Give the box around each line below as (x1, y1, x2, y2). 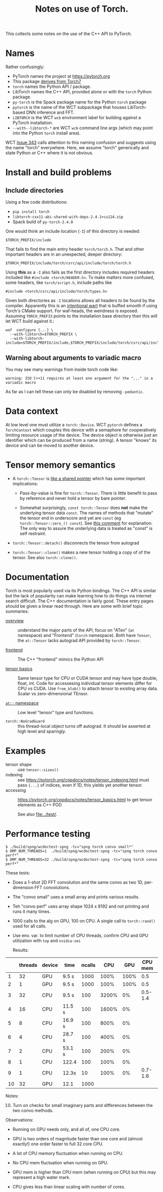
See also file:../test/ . (17, 811, 58, 817)
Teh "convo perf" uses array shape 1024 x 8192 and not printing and (12, 903, 149, 909)
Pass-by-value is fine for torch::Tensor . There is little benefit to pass (19, 490, 158, 496)
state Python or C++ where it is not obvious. (5, 150, 94, 156)
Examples (5, 745, 46, 756)
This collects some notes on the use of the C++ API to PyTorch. (5, 31, 132, 37)
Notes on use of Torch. (35, 3, 129, 15)
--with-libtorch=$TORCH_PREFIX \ (10, 332, 77, 337)
